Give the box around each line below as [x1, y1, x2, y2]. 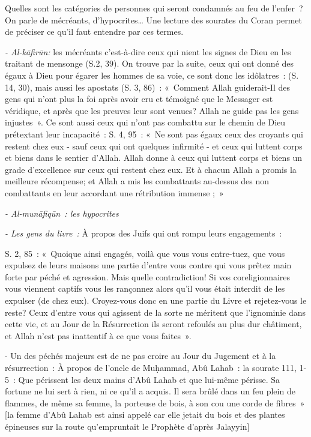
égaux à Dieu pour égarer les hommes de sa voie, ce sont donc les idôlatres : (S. [5, 68, 299, 81]
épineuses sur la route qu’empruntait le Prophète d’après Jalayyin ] [5, 420, 250, 432]
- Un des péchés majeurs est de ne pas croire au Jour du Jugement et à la [5, 349, 276, 362]
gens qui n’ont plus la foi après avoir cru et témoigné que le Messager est [5, 92, 273, 105]
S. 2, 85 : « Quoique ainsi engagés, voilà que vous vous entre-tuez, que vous [5, 247, 285, 259]
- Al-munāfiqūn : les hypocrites [5, 206, 119, 219]
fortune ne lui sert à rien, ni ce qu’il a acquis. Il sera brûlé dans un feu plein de [5, 385, 295, 397]
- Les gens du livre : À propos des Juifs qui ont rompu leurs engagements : [5, 227, 282, 240]
